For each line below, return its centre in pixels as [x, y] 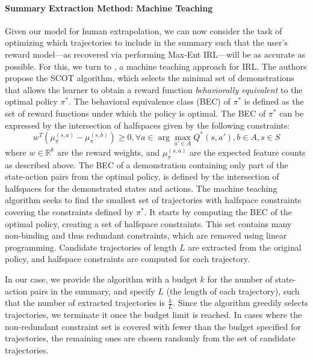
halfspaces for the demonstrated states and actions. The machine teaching [141, 188]
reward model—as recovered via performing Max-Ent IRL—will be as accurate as [155, 54]
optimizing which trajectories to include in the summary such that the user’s [146, 42]
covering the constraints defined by [69, 212]
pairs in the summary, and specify [92, 291]
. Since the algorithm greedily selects [240, 303]
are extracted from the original [245, 247]
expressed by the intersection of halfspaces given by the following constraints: [147, 125]
